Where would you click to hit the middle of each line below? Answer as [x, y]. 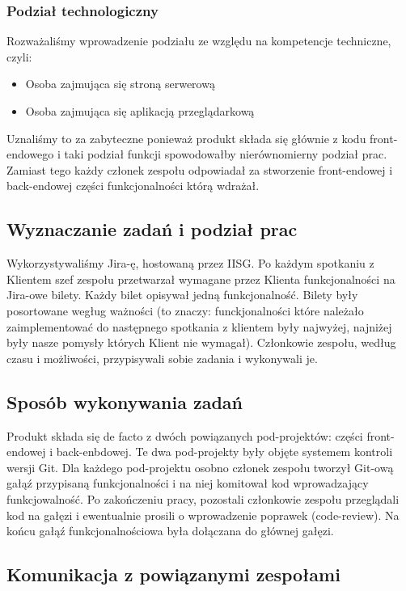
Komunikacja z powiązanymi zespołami [173, 574]
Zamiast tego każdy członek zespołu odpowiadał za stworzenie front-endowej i [200, 169]
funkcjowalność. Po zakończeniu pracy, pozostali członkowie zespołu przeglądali [203, 498]
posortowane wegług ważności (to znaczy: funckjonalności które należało [185, 310]
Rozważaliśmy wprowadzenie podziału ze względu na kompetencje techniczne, [199, 41]
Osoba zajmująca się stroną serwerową [120, 84]
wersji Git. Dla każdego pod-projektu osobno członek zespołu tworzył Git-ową [200, 467]
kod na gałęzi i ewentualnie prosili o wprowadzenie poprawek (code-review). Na [203, 515]
